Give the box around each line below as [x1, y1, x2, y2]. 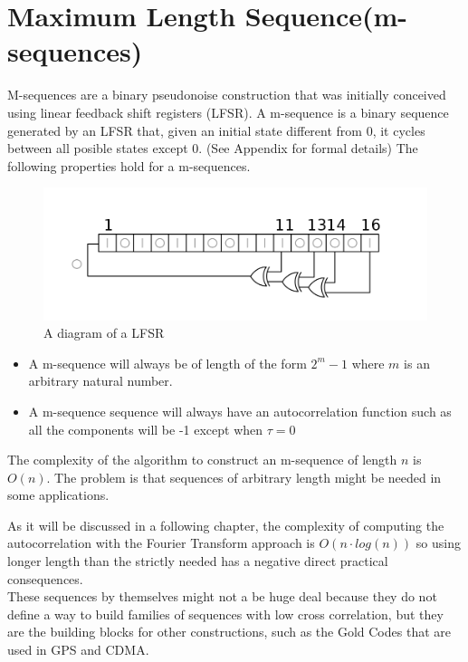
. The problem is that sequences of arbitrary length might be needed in [46, 467, 442, 486]
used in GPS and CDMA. [7, 640, 149, 659]
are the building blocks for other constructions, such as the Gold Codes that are [7, 622, 451, 641]
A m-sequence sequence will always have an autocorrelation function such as [28, 401, 452, 420]
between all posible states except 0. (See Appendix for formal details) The [7, 139, 418, 158]
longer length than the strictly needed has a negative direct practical [7, 552, 388, 571]
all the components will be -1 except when [28, 419, 263, 438]
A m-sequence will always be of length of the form [28, 353, 307, 372]
